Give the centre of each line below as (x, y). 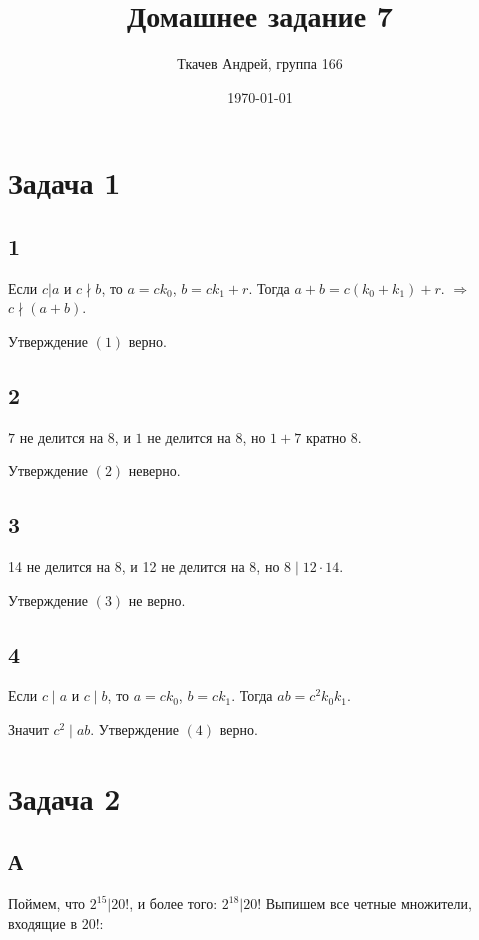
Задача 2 (64, 797)
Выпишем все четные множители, (368, 903)
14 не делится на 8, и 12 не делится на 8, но (144, 566)
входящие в (42, 922)
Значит (28, 729)
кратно (326, 436)
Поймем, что (47, 903)
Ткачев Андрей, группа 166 (260, 63)
